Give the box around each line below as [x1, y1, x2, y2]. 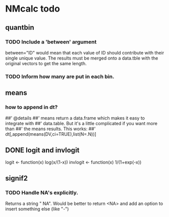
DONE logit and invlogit [5, 146, 80, 154]
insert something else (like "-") [5, 205, 69, 212]
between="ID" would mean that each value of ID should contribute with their [5, 49, 164, 56]
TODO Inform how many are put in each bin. [5, 73, 115, 80]
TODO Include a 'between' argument [5, 38, 97, 45]
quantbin [5, 23, 34, 32]
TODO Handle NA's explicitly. [5, 189, 78, 196]
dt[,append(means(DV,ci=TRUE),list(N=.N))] [5, 131, 97, 137]
